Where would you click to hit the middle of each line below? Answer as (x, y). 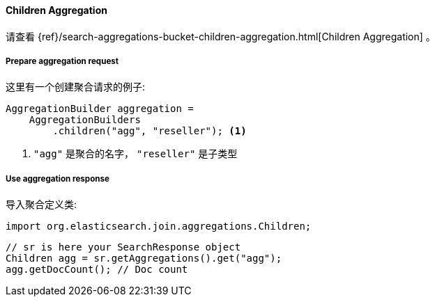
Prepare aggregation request (62, 61)
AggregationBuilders (85, 120)
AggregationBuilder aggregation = (100, 109)
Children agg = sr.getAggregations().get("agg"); (144, 259)
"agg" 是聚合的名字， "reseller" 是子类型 (136, 154)
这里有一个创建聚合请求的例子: (76, 87)
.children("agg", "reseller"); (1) (150, 131)
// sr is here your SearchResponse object (123, 247)
